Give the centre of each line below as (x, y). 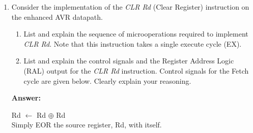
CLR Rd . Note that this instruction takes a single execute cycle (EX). (133, 43)
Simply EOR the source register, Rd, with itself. (87, 125)
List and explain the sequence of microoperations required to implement (136, 34)
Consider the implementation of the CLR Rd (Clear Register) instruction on (130, 7)
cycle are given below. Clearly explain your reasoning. (107, 80)
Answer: (26, 98)
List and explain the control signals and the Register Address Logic (129, 61)
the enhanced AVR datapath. (57, 16)
